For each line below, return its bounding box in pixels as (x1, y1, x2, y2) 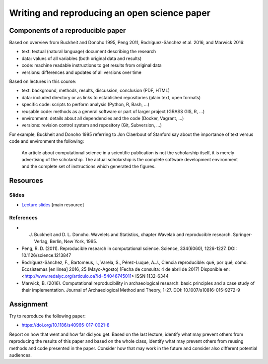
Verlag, (34, 239, 49, 244)
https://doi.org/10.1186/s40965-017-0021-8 (21, 322, 110, 328)
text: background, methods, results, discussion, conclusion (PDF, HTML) (21, 87, 170, 94)
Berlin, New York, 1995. (50, 239, 98, 244)
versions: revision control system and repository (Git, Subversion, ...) (21, 122, 162, 128)
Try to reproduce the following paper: (9, 313, 86, 319)
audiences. (9, 352, 32, 358)
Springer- (232, 232, 253, 238)
